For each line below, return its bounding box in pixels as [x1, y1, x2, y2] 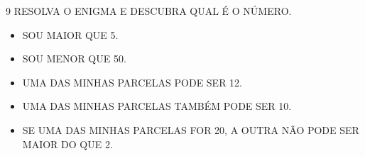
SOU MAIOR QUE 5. [22, 27, 119, 42]
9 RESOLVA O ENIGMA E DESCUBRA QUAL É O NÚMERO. [6, 4, 292, 18]
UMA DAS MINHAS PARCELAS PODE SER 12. [22, 74, 242, 89]
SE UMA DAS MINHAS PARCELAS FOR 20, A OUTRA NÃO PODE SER [22, 122, 359, 137]
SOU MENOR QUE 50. [22, 51, 126, 66]
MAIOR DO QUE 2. [22, 136, 113, 151]
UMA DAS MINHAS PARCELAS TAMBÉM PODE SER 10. [22, 99, 292, 113]
